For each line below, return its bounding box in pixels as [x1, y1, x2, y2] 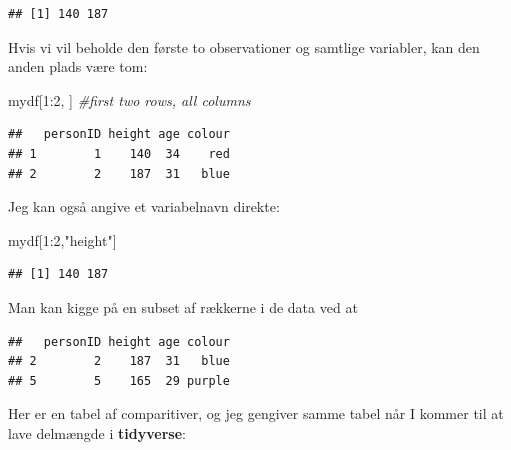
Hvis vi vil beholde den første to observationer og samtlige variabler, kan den [8, 36, 480, 57]
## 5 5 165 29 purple [8, 373, 230, 388]
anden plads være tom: [8, 56, 148, 77]
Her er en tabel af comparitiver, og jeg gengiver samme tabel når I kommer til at [8, 403, 504, 424]
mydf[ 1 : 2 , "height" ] [8, 229, 117, 250]
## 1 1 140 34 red [8, 146, 230, 161]
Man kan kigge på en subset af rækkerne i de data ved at [8, 296, 358, 317]
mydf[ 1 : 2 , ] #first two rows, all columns [8, 89, 251, 110]
